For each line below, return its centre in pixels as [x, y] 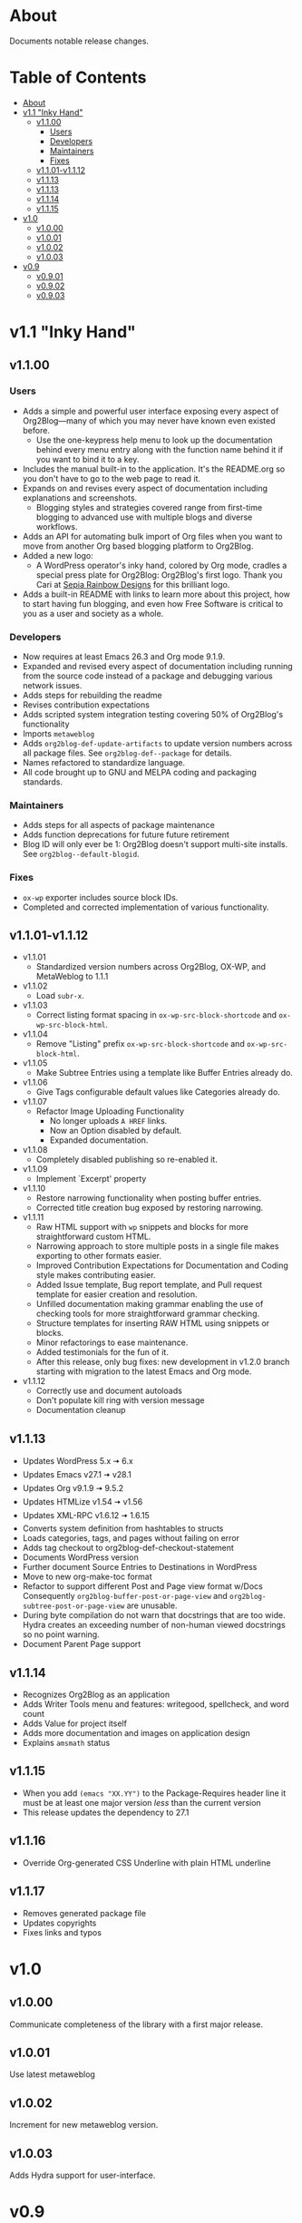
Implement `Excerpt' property [91, 1179]
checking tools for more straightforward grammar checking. [148, 1314]
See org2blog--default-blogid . [81, 854]
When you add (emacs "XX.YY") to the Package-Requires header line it [154, 1793]
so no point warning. [61, 1634]
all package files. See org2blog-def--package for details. [127, 753]
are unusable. [152, 1605]
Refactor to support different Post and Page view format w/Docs [142, 1586]
